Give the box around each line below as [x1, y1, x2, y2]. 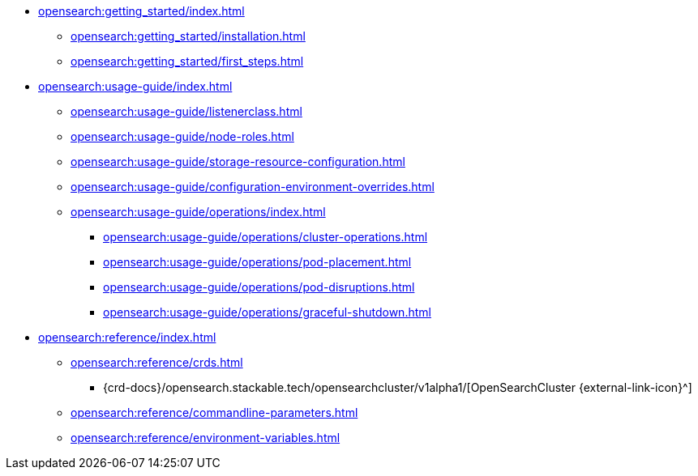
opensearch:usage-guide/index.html [38, 79, 233, 93]
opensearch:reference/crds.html [71, 355, 243, 369]
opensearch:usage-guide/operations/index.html [71, 205, 326, 219]
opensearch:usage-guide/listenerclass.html [71, 104, 302, 118]
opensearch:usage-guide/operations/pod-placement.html [103, 255, 412, 269]
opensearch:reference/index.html [38, 330, 216, 344]
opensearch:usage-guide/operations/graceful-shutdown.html [103, 305, 431, 319]
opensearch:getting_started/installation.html [71, 29, 306, 43]
